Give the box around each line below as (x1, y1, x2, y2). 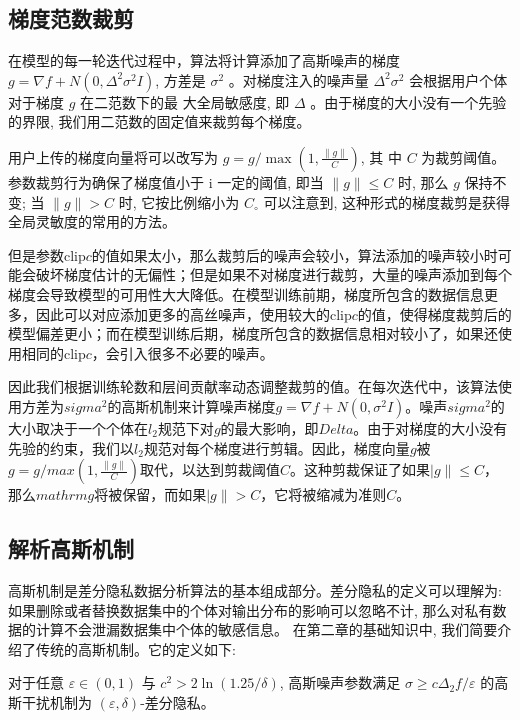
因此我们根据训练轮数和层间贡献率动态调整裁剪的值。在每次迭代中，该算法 (8, 376, 498, 397)
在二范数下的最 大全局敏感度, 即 (80, 91, 290, 112)
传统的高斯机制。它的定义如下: (35, 638, 236, 659)
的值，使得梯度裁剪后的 (357, 303, 512, 324)
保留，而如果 (122, 484, 207, 505)
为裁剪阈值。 (421, 146, 506, 167)
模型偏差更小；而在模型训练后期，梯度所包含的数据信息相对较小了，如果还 (8, 323, 498, 344)
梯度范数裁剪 (8, 3, 134, 34)
